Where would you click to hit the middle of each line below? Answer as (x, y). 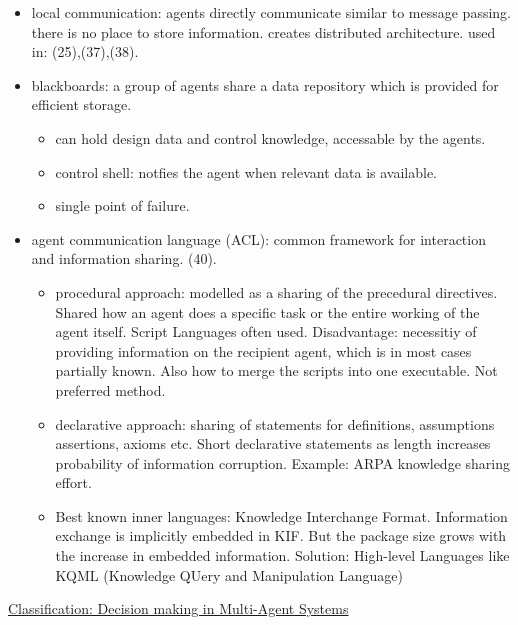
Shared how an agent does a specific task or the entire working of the (267, 311)
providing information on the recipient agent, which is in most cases (263, 350)
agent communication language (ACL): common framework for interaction (258, 238)
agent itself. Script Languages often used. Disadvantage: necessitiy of (266, 331)
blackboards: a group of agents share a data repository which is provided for (265, 84)
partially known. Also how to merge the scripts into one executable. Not (276, 370)
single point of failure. (122, 205)
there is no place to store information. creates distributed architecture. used (263, 31)
